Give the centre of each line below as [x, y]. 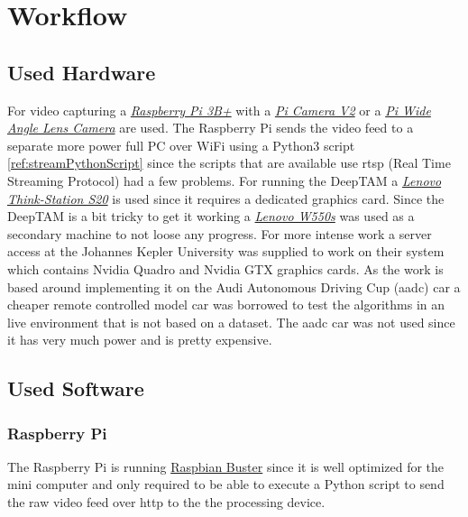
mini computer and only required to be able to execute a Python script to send [226, 484]
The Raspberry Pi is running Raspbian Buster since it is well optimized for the [226, 466]
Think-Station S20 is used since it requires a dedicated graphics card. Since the [226, 198]
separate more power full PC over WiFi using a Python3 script [181, 145]
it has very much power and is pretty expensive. [140, 340]
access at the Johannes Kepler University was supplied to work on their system [226, 251]
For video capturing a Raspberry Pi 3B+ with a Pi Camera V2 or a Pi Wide [219, 110]
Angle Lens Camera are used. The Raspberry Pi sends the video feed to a [211, 128]
